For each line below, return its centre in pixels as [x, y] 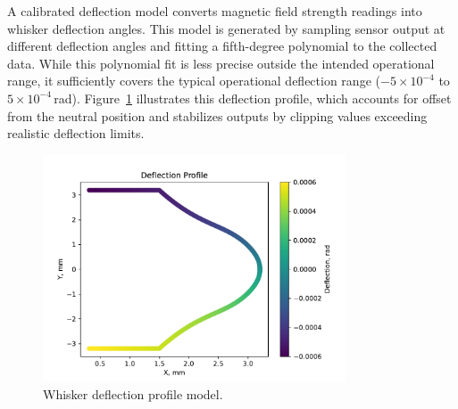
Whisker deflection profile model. [133, 393]
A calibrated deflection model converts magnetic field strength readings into [215, 11]
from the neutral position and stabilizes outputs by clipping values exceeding [217, 115]
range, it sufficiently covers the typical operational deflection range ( [194, 81]
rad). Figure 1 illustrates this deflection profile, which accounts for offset [253, 98]
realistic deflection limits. [76, 133]
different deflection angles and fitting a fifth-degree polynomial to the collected [222, 46]
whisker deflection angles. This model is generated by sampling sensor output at [226, 28]
